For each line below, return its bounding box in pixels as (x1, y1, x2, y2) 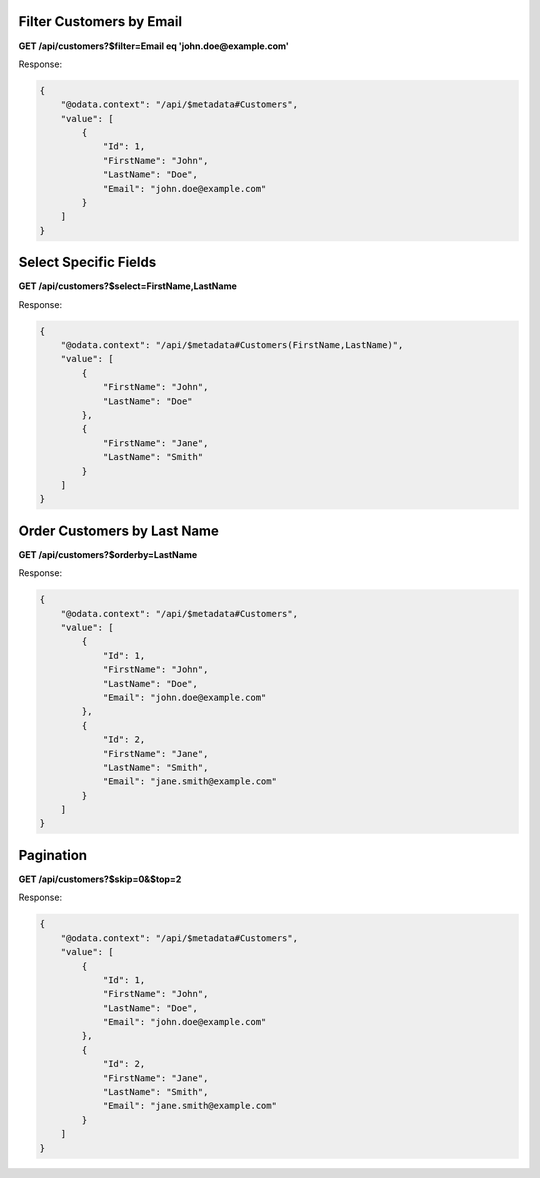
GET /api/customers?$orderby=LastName (18, 548, 198, 560)
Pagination (18, 846, 88, 864)
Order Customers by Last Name (18, 522, 220, 539)
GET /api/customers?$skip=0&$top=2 (18, 873, 182, 885)
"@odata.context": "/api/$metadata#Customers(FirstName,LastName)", (60, 340, 404, 351)
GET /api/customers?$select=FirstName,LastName (18, 280, 237, 292)
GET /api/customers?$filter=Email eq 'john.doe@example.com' (18, 40, 290, 52)
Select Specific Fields (18, 254, 157, 271)
